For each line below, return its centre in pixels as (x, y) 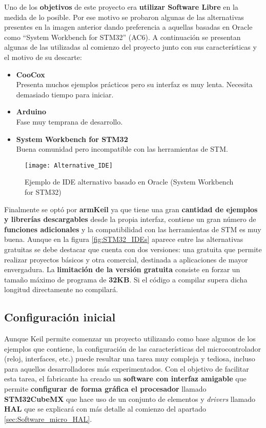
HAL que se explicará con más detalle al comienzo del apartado (105, 409)
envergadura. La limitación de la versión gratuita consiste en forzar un (122, 269)
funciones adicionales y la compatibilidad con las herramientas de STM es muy (133, 229)
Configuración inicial (60, 317)
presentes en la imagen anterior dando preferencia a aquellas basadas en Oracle (128, 27)
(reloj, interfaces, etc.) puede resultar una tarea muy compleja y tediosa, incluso (130, 359)
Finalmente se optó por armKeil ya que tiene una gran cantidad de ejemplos (131, 209)
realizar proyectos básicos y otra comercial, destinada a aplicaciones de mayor (126, 259)
